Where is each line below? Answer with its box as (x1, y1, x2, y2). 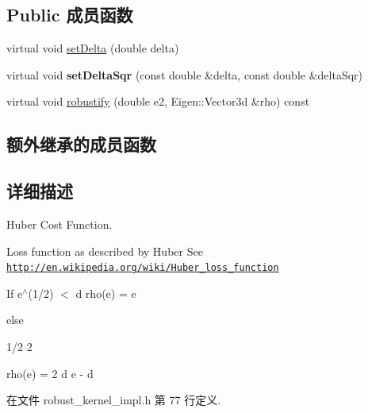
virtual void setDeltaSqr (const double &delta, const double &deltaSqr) (6, 66, 362, 83)
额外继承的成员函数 (6, 132, 156, 156)
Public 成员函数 (6, 2, 133, 27)
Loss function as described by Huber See (6, 242, 203, 259)
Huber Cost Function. (6, 215, 113, 232)
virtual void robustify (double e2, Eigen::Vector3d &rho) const (6, 93, 310, 110)
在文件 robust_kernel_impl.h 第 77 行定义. (6, 392, 221, 408)
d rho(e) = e (75, 284, 136, 301)
